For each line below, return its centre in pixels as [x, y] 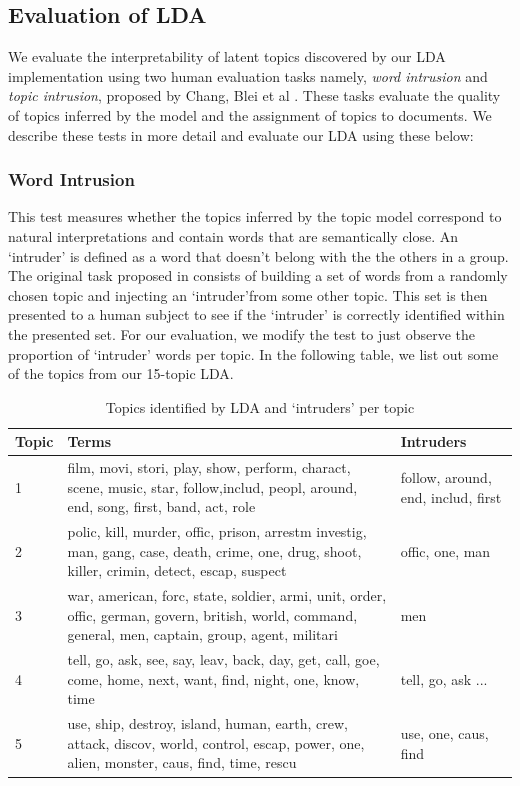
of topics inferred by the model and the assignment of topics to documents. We [250, 114]
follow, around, [446, 476]
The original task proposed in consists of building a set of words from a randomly [258, 275]
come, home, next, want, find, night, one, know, [213, 678]
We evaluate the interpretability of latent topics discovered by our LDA [227, 56]
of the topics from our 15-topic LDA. [121, 373]
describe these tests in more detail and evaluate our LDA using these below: [241, 134]
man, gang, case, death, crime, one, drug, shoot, [214, 550]
